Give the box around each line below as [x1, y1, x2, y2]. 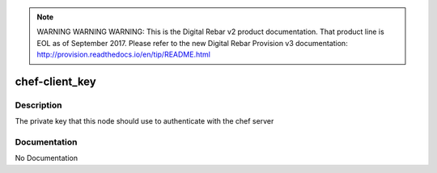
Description [15, 99, 62, 111]
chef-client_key [15, 74, 96, 88]
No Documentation [15, 154, 78, 163]
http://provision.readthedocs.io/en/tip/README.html [36, 49, 210, 60]
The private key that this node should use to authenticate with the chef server [15, 116, 274, 126]
